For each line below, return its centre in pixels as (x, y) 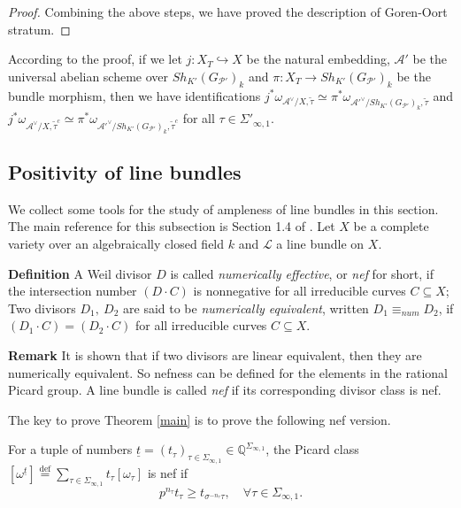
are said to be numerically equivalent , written (246, 308)
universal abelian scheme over (88, 76)
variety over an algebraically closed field (116, 244)
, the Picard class (312, 449)
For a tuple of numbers (70, 449)
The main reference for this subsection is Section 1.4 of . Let (172, 226)
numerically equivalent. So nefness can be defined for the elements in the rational (228, 372)
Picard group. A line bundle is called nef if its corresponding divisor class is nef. (225, 390)
